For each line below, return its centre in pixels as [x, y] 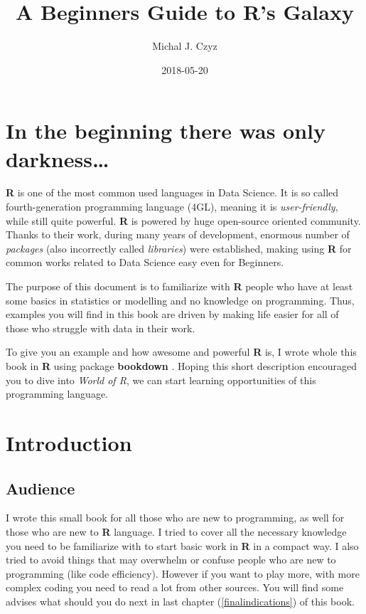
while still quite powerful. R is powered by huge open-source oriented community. [183, 220]
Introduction [69, 442]
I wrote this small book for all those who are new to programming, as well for [175, 518]
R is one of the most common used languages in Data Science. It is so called [172, 192]
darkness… [58, 158]
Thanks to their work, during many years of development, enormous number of [178, 234]
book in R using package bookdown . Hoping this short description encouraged [182, 365]
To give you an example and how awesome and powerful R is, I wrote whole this [181, 352]
